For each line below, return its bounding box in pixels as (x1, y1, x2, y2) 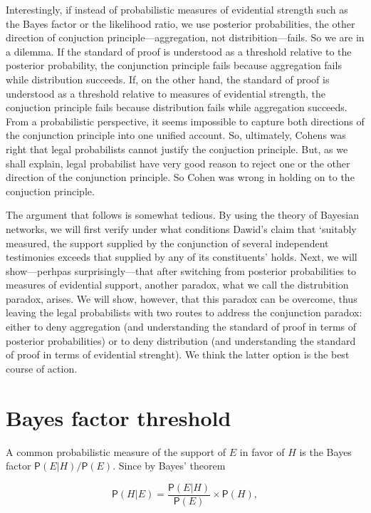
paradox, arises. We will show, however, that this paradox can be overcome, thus (6, 291, 357, 306)
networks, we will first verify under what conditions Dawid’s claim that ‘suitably (6, 221, 357, 236)
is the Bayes (299, 444, 352, 459)
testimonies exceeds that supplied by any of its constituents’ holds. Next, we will (6, 249, 357, 264)
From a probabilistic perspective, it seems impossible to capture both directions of (6, 113, 365, 128)
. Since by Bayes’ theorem (113, 458, 226, 473)
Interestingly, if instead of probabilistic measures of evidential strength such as (6, 2, 348, 16)
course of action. (6, 361, 78, 375)
